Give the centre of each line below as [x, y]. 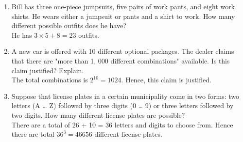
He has [22, 35]
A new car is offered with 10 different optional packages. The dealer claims [123, 51]
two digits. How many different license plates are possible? [98, 115]
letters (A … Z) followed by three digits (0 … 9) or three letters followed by [122, 105]
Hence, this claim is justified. [168, 80]
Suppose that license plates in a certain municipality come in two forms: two [125, 96]
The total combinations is [50, 80]
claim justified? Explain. [48, 70]
